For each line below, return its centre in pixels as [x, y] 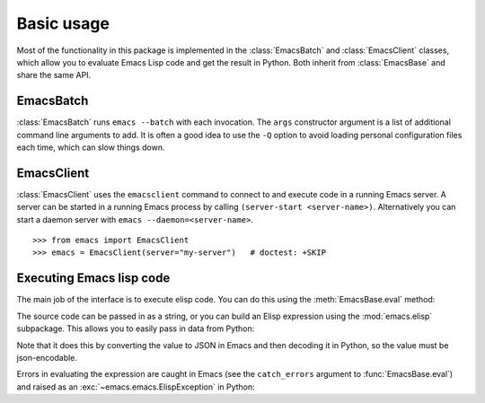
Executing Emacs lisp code [93, 278]
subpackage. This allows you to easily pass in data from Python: [136, 329]
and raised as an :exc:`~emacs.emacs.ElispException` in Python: [136, 387]
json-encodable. [47, 357]
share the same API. [54, 75]
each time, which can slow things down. [91, 147]
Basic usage [63, 23]
